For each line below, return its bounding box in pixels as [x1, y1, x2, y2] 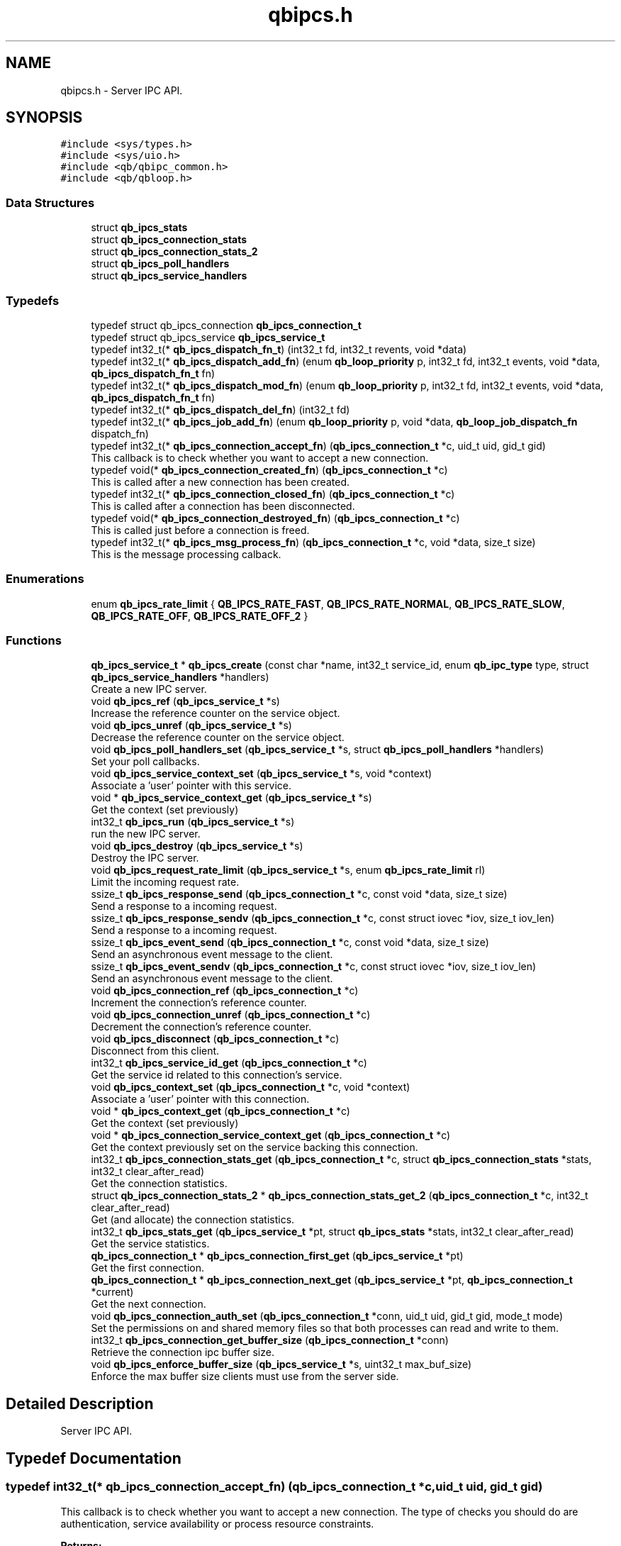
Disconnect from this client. [91, 1045, 220, 1057]
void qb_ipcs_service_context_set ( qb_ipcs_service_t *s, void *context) [91, 767, 432, 780]
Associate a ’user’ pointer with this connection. [91, 1093, 310, 1106]
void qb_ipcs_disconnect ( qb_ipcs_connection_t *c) [91, 1033, 340, 1045]
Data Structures [6, 195, 95, 210]
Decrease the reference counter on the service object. [91, 731, 345, 744]
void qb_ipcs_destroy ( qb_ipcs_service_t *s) [91, 840, 303, 852]
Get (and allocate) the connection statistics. [91, 1213, 295, 1226]
